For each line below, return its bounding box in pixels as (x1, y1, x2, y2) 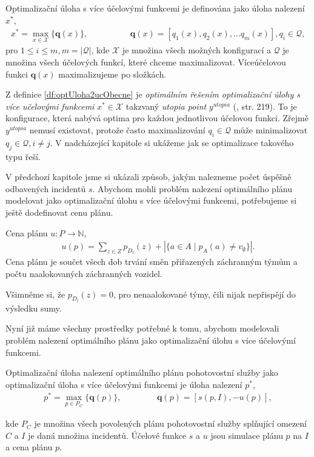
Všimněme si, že (5, 287, 65, 300)
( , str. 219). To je (233, 99, 297, 112)
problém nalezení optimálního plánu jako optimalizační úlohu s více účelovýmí (5, 333, 296, 346)
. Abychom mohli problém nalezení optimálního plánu (92, 182, 292, 195)
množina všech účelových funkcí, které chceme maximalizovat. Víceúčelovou (5, 56, 286, 68)
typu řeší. (5, 150, 41, 162)
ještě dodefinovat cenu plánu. (5, 205, 113, 218)
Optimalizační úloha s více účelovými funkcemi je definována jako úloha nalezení (5, 2, 305, 14)
